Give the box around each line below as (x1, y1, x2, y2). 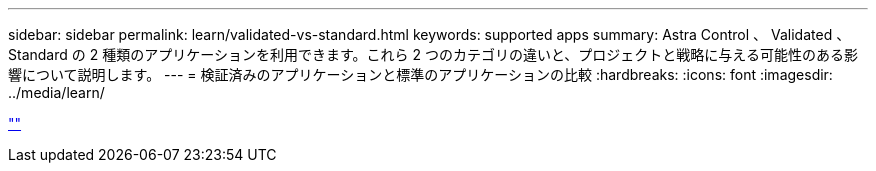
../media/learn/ (8, 84, 105, 101)
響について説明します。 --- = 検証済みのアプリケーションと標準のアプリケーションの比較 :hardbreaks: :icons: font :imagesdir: (8, 66, 833, 83)
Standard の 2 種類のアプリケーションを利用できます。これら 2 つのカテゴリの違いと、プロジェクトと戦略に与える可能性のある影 (8, 46, 858, 63)
